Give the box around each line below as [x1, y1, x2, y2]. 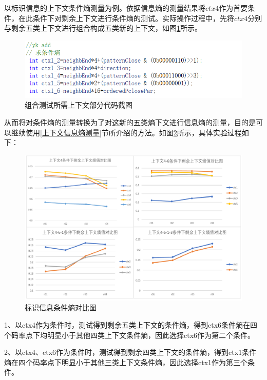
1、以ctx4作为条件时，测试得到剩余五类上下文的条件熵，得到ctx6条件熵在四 [4, 319, 258, 330]
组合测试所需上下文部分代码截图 [25, 99, 132, 110]
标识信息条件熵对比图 [25, 302, 97, 313]
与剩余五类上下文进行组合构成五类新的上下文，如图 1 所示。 [4, 23, 202, 33]
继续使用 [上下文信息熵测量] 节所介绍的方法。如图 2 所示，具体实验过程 [11, 127, 242, 137]
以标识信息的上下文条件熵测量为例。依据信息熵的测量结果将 [4, 3, 205, 13]
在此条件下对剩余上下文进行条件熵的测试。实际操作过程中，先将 [18, 12, 234, 23]
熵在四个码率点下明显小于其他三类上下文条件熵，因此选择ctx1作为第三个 [4, 356, 248, 367]
